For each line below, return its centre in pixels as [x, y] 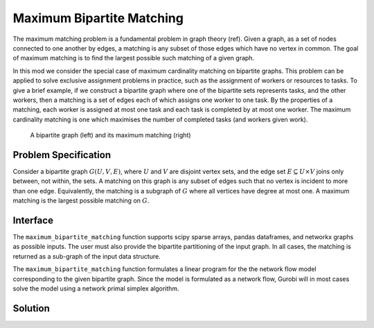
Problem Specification [62, 155]
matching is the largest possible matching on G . [81, 200]
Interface [33, 220]
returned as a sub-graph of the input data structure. [87, 256]
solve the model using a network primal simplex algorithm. [96, 288]
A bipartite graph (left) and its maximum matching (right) [110, 135]
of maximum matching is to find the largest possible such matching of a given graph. [134, 58]
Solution [31, 308]
